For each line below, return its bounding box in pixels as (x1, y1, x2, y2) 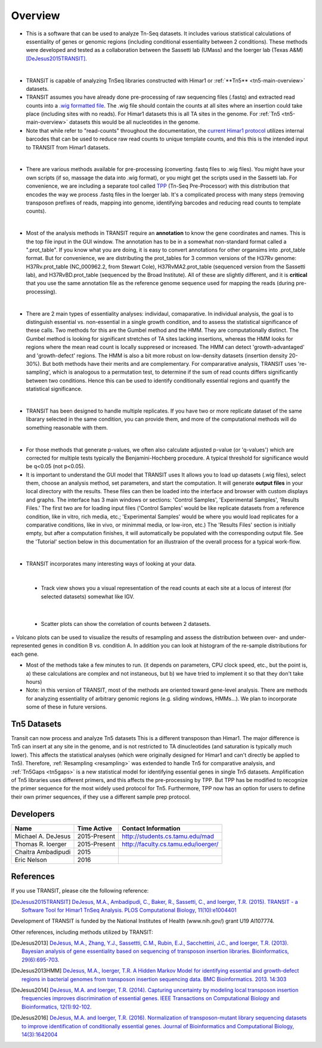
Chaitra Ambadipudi (14, 848, 71, 856)
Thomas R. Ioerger (14, 840, 67, 848)
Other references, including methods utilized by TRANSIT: (11, 928, 153, 936)
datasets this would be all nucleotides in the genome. (69, 118, 200, 126)
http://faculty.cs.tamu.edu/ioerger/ (122, 840, 219, 848)
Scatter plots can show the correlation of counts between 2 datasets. (41, 620, 211, 627)
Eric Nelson (14, 855, 47, 864)
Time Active (77, 824, 113, 832)
